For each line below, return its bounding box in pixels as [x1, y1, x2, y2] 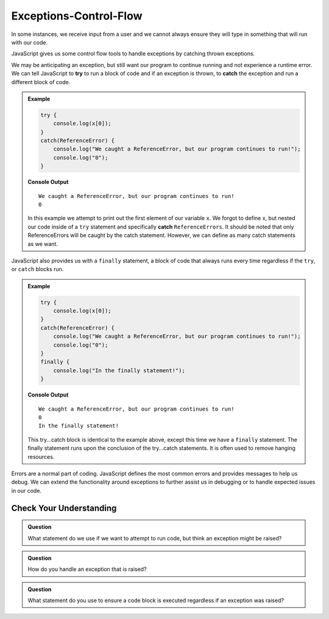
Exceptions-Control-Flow [11, 9, 143, 23]
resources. [27, 453, 55, 460]
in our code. [11, 487, 42, 494]
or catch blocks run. [11, 266, 64, 273]
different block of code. [11, 78, 71, 85]
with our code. [11, 38, 48, 46]
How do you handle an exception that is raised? [27, 565, 147, 573]
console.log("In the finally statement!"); [53, 367, 185, 374]
